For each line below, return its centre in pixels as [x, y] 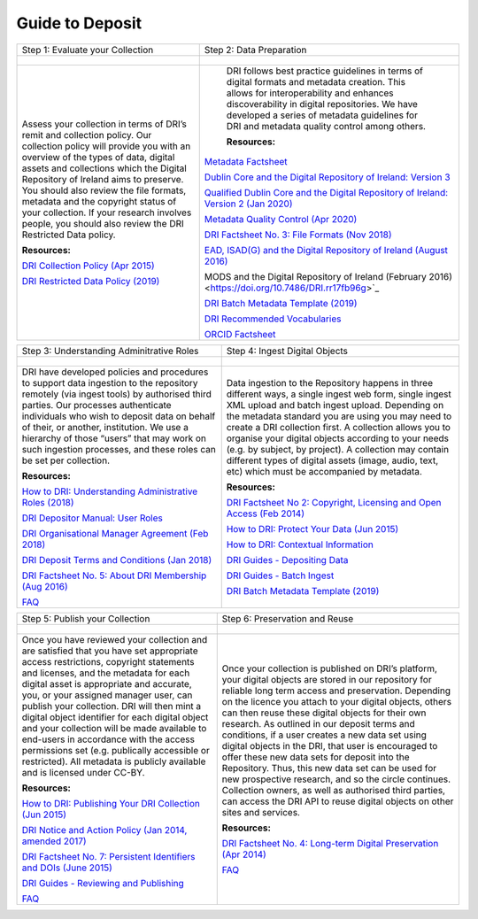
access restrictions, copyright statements [108, 661]
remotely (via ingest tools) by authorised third [116, 394]
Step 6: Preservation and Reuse [288, 618]
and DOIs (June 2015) [67, 868]
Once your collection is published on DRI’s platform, [330, 668]
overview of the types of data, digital [98, 157]
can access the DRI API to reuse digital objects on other [338, 801]
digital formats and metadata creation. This [316, 81]
